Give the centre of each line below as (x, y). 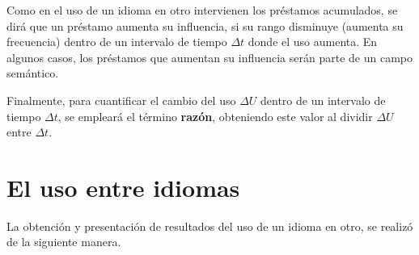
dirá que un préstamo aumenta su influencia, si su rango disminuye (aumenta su (205, 25)
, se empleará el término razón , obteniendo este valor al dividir (215, 116)
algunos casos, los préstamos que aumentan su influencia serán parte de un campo (209, 57)
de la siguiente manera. (64, 242)
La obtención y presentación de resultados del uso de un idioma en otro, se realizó (210, 226)
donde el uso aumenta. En (313, 42)
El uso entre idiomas (123, 187)
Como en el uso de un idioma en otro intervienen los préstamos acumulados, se (202, 10)
